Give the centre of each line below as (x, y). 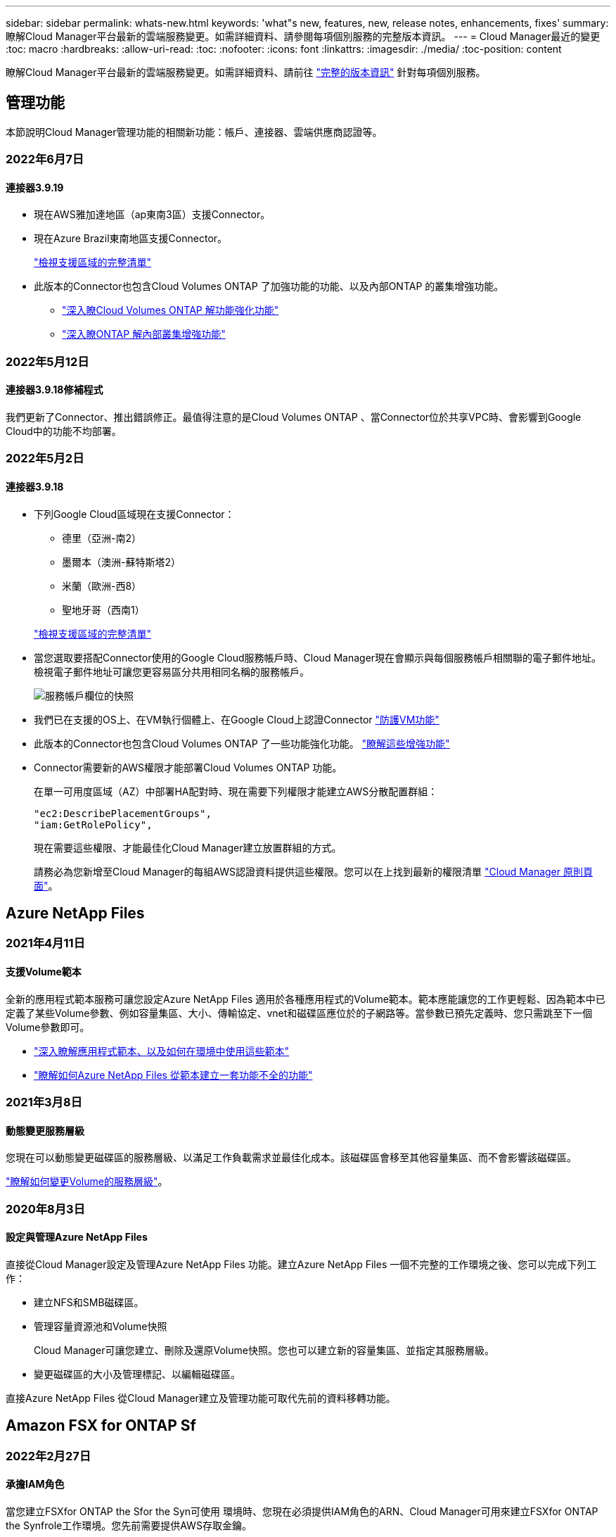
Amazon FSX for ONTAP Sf (101, 1426)
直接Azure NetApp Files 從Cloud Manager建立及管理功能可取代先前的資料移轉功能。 (201, 1398)
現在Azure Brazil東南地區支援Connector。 (131, 239)
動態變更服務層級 (45, 1130)
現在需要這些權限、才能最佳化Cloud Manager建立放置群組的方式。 (188, 847)
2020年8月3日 (45, 1209)
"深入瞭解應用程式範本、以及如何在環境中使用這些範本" (162, 1051)
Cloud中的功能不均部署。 (64, 431)
